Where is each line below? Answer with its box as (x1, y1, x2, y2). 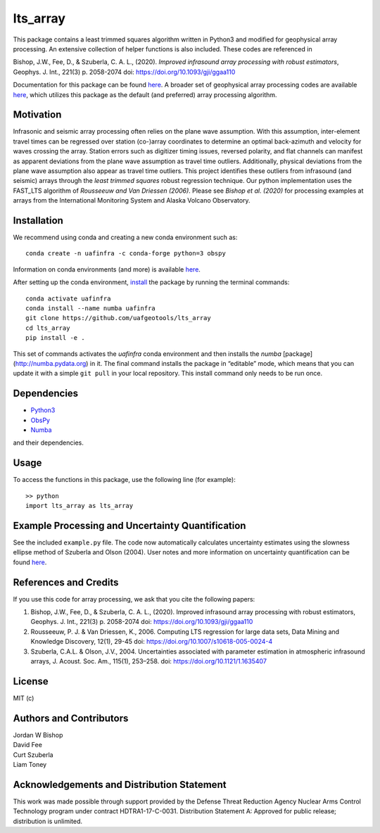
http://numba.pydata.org (15, 359, 87, 367)
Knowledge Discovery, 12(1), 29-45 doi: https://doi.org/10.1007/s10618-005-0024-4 (30, 637, 273, 646)
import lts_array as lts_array (25, 502, 134, 510)
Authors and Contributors (13, 712, 129, 724)
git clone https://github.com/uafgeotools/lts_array (25, 314, 211, 322)
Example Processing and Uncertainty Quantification (13, 519, 246, 531)
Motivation (13, 109, 62, 121)
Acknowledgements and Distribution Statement (13, 778, 227, 791)
